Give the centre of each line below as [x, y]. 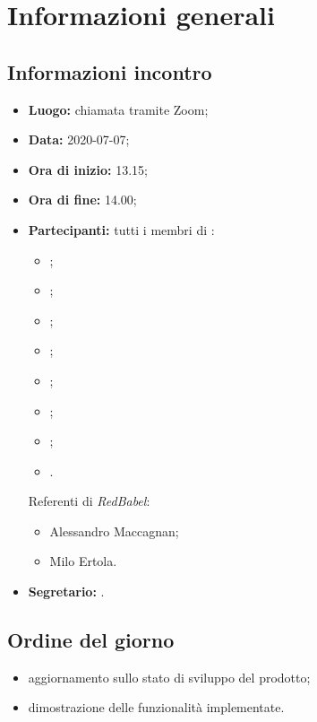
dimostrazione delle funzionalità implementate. [156, 707]
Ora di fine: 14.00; [82, 200]
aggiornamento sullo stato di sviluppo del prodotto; [169, 677]
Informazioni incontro [110, 71]
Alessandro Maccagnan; [114, 531]
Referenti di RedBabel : [89, 501]
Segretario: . [66, 592]
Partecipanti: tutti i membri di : [121, 229]
